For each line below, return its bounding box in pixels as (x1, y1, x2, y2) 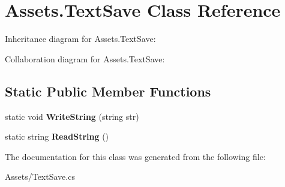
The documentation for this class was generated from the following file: (5, 150, 266, 162)
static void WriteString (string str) (5, 110, 139, 122)
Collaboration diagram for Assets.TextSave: (5, 52, 165, 65)
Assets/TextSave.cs (5, 170, 75, 183)
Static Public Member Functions (5, 82, 211, 100)
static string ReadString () (5, 130, 109, 143)
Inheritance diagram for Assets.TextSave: (5, 32, 156, 45)
